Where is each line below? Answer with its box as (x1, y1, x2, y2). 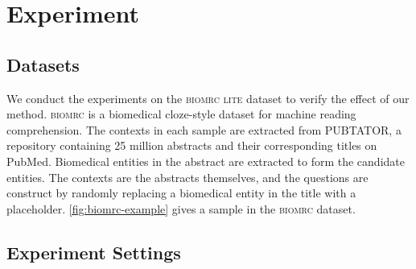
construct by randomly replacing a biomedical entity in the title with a (6, 184, 356, 201)
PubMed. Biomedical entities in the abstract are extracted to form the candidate (6, 152, 405, 169)
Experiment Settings (6, 239, 181, 264)
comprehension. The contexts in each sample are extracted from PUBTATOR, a (6, 121, 402, 138)
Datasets (6, 52, 80, 77)
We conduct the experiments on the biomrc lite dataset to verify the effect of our (6, 89, 410, 106)
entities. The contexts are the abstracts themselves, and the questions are (6, 168, 369, 185)
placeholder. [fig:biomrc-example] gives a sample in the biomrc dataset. (6, 200, 356, 217)
